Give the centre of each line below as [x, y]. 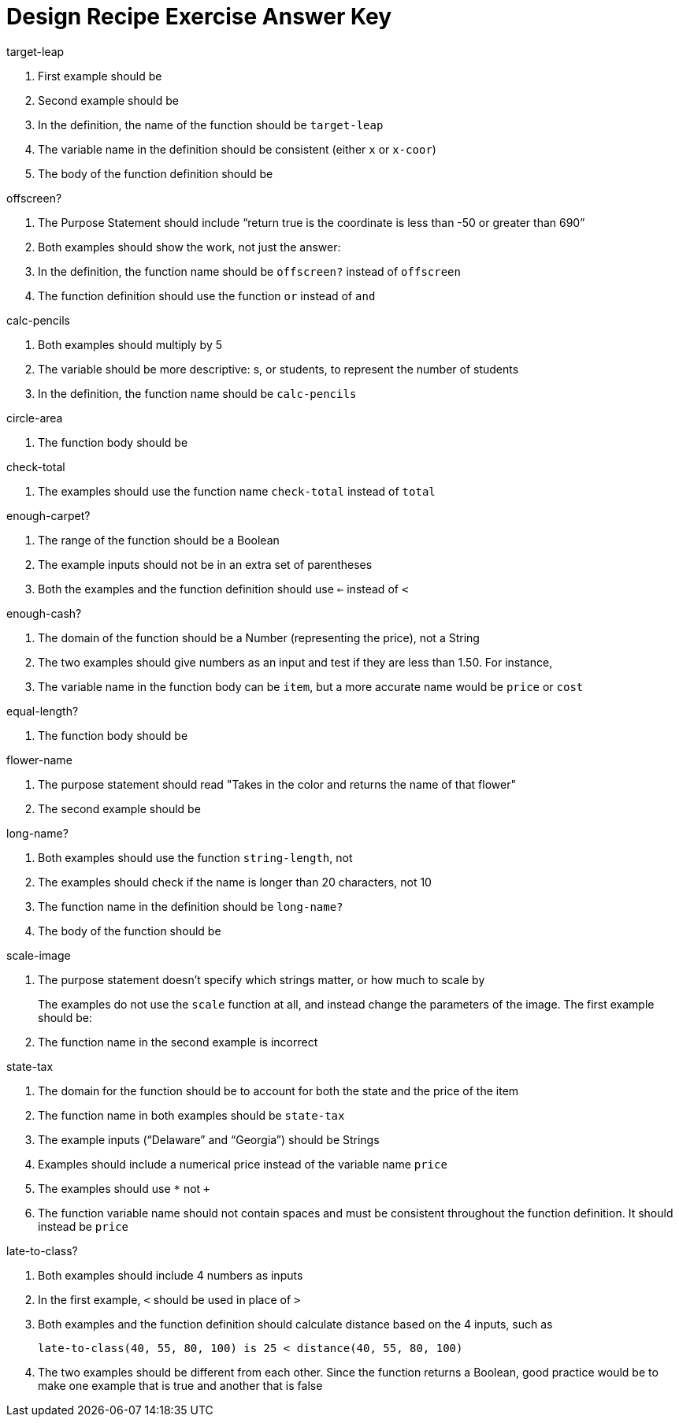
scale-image [39, 955]
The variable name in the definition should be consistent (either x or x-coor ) [237, 149]
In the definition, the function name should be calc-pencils [197, 393]
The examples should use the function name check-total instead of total [237, 491]
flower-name [39, 760]
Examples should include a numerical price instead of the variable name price [243, 1164]
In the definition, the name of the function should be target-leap [211, 124]
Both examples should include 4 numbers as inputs [171, 1275]
